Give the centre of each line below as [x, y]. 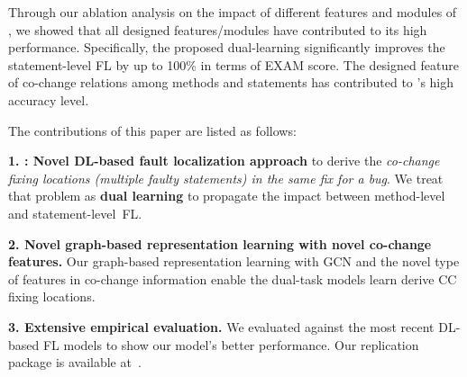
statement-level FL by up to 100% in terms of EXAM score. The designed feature [233, 64]
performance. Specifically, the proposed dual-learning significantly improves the [227, 47]
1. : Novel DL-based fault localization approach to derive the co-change [224, 161]
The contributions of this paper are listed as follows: [152, 130]
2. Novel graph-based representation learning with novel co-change [220, 243]
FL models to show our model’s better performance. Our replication [231, 344]
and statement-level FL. [75, 213]
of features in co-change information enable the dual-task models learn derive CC [233, 278]
